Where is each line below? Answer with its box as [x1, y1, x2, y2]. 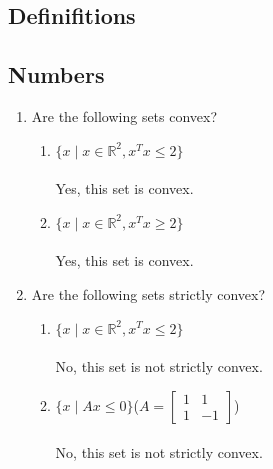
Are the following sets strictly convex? [31, 283, 266, 304]
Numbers [8, 59, 105, 90]
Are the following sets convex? [31, 105, 218, 126]
